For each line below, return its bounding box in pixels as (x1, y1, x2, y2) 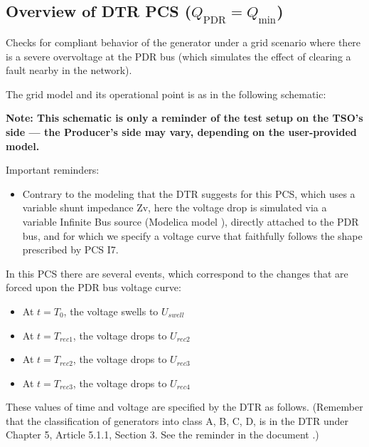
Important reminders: (6, 162, 100, 177)
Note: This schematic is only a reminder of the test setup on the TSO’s (6, 110, 363, 125)
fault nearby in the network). (6, 63, 132, 78)
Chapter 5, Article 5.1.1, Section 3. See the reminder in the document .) (6, 427, 319, 442)
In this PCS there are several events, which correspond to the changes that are (6, 265, 348, 280)
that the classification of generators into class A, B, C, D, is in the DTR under (6, 413, 348, 428)
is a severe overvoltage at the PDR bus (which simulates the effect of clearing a (6, 48, 351, 63)
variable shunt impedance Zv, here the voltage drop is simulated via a (22, 200, 327, 215)
